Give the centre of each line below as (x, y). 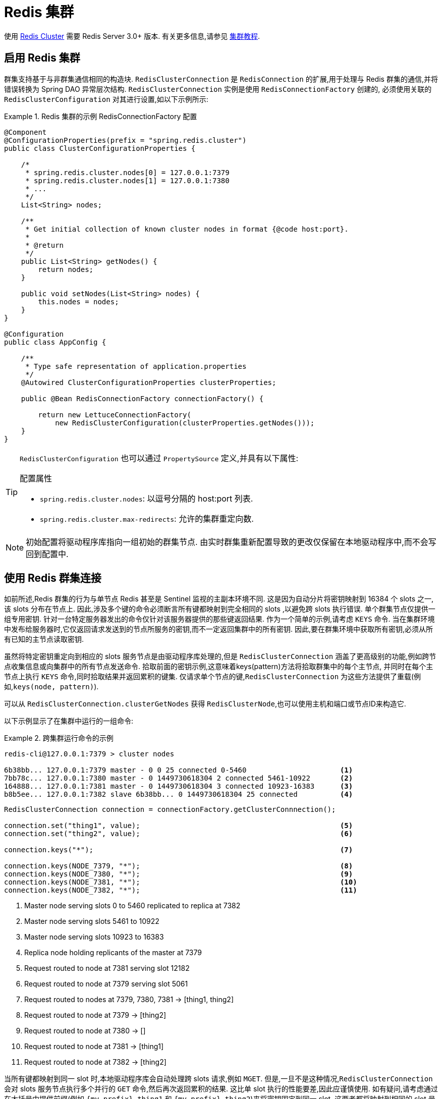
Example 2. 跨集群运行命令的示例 (59, 738)
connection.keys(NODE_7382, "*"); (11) (181, 890)
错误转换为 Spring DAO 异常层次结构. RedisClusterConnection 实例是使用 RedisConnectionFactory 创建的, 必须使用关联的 (218, 89)
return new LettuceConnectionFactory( (115, 415)
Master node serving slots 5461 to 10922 (92, 921)
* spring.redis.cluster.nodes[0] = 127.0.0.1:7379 (127, 172)
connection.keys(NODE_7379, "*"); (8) (179, 866)
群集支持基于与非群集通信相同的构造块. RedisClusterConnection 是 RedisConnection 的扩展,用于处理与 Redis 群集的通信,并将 (221, 79)
